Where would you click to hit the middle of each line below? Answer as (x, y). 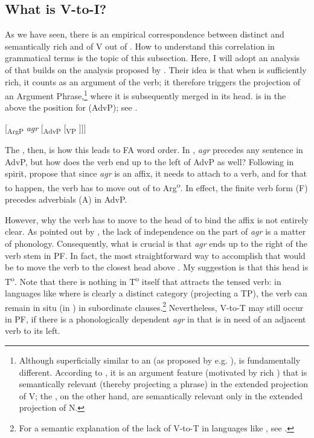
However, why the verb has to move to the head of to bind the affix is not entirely (157, 219)
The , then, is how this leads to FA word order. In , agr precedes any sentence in (154, 150)
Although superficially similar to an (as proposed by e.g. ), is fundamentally (160, 360)
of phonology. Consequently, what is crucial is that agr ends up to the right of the (156, 243)
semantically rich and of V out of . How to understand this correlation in (140, 46)
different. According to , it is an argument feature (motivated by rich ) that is (163, 372)
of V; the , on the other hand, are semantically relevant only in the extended (161, 395)
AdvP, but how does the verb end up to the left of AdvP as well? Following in (149, 161)
